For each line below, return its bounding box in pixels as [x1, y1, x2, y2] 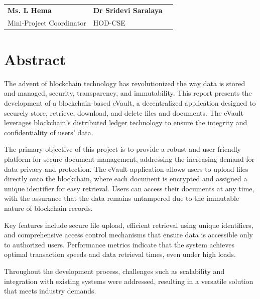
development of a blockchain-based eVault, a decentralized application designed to [4, 98, 256, 108]
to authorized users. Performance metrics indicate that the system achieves [4, 239, 234, 249]
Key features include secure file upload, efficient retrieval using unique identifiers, [4, 219, 253, 230]
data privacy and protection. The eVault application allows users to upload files [4, 163, 248, 174]
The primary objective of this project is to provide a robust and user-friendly [4, 144, 241, 154]
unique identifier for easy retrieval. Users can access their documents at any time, [4, 183, 254, 193]
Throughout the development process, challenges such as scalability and [4, 265, 225, 276]
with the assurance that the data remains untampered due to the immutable [4, 193, 239, 203]
